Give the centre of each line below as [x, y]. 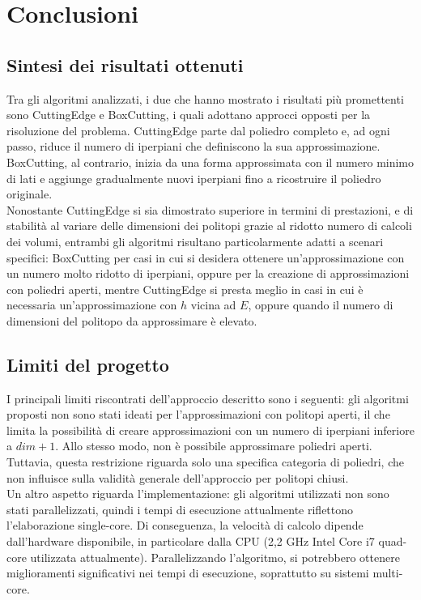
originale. [30, 194]
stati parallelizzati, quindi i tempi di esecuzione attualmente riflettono [180, 509]
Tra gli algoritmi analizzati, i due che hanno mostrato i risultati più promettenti [205, 98]
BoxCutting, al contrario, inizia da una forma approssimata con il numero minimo [210, 162]
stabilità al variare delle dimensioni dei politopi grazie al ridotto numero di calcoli [209, 226]
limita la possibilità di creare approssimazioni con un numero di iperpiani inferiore [210, 430]
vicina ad [213, 305]
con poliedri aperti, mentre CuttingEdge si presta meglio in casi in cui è [185, 289]
